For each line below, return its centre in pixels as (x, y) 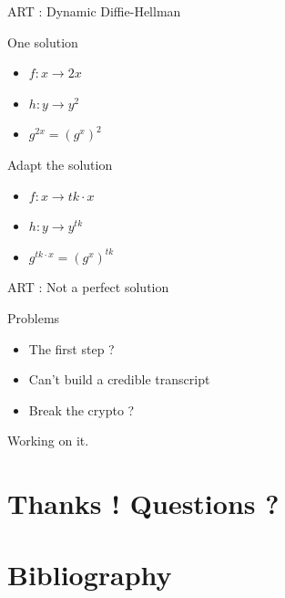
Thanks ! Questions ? (143, 504)
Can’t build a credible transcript (119, 379)
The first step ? (71, 348)
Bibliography (90, 575)
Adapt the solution (60, 164)
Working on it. (48, 441)
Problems (34, 317)
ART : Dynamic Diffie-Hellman (94, 11)
